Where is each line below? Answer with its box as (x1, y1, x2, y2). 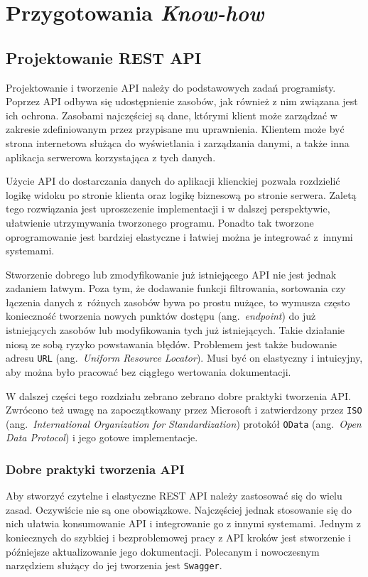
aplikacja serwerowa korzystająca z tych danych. (6, 149, 216, 164)
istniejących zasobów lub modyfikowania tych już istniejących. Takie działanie (6, 323, 345, 338)
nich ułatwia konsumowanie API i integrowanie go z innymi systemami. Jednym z (6, 516, 361, 531)
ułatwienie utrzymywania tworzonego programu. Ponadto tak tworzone (6, 215, 314, 230)
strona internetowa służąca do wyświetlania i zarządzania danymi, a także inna (6, 135, 350, 150)
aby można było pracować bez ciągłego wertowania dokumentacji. (6, 364, 291, 379)
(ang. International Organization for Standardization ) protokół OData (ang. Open (6, 416, 362, 431)
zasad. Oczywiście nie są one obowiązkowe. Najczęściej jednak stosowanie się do (6, 502, 352, 517)
